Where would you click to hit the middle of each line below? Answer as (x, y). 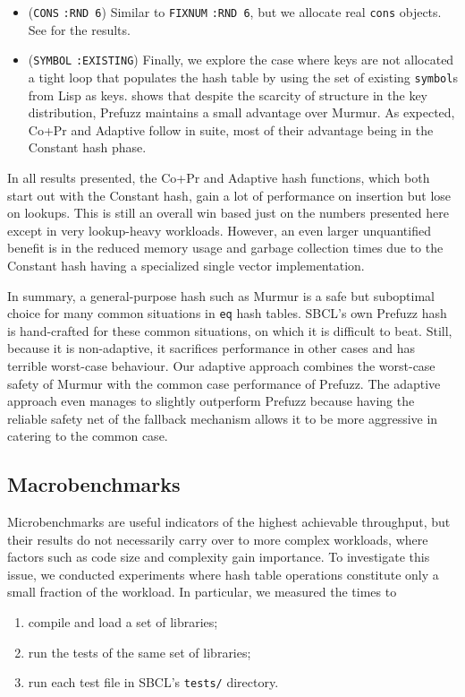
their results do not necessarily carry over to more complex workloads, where (218, 539)
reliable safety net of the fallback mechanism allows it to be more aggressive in (223, 418)
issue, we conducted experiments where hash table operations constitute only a (223, 574)
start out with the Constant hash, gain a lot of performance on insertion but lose (229, 195)
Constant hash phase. (87, 147)
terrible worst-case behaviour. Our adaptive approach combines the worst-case (221, 365)
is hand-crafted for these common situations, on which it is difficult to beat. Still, (230, 330)
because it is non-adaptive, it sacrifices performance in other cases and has (211, 348)
